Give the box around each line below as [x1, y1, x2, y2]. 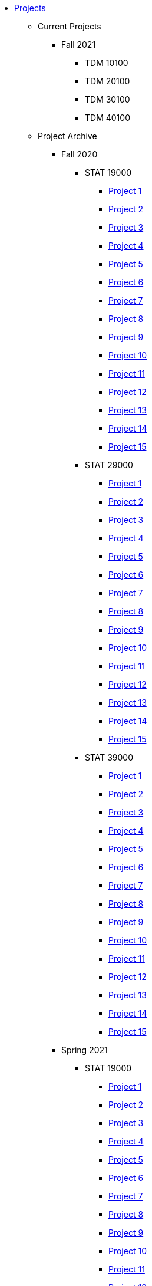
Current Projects [38, 21, 101, 31]
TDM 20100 [85, 76, 130, 86]
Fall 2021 [61, 40, 96, 50]
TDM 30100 [85, 94, 130, 104]
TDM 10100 [85, 58, 128, 68]
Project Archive [38, 131, 97, 141]
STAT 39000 [85, 752, 134, 762]
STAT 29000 [85, 460, 133, 470]
